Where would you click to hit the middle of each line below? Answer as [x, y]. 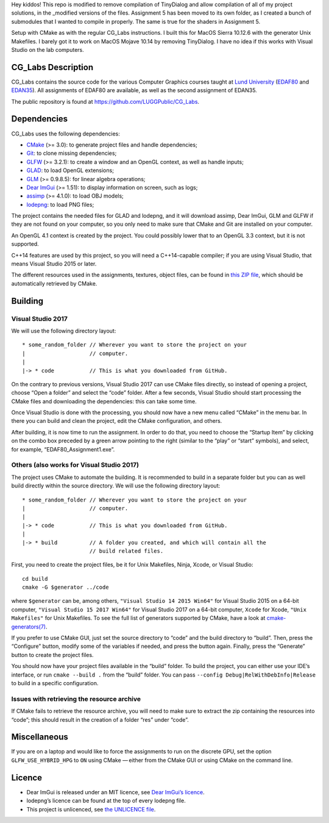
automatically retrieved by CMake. [54, 283]
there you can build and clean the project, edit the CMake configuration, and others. [117, 421]
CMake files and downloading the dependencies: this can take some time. [104, 401]
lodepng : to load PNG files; [60, 204]
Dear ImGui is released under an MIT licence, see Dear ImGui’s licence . [115, 792]
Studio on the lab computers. [48, 49]
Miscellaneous [40, 737]
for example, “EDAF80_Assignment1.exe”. [63, 449]
